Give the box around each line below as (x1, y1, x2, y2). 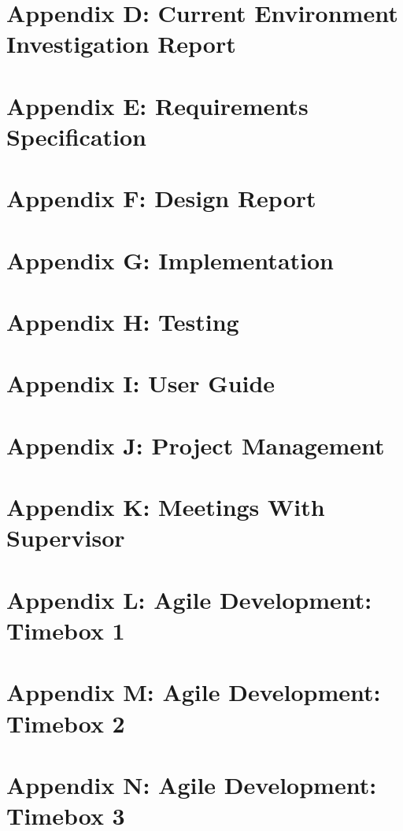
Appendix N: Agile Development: (6, 768, 377, 800)
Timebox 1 (6, 614, 125, 646)
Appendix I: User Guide (6, 367, 275, 399)
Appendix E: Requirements (6, 89, 309, 121)
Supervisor (6, 521, 125, 554)
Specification (6, 120, 146, 152)
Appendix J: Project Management (6, 428, 385, 461)
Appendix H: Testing (6, 306, 239, 338)
